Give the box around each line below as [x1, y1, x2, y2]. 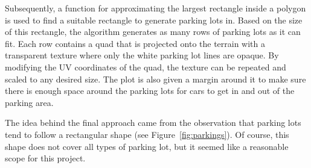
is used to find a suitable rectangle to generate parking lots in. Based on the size [5, 13, 303, 26]
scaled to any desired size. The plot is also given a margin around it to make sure [5, 72, 306, 85]
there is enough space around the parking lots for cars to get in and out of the [5, 84, 295, 97]
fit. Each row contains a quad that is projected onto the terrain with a [5, 37, 266, 49]
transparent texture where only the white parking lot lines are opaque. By [5, 49, 279, 61]
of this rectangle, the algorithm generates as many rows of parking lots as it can [5, 25, 301, 38]
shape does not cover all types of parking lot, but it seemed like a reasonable [5, 140, 289, 152]
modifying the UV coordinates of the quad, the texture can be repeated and [5, 60, 286, 73]
